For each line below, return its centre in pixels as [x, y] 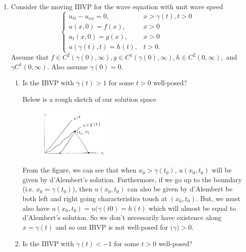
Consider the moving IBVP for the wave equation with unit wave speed [117, 6]
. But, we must [218, 198]
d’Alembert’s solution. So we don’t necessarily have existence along [122, 217]
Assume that [30, 57]
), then [82, 189]
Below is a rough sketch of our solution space [89, 99]
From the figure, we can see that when [79, 170]
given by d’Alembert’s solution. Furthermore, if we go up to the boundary [132, 179]
